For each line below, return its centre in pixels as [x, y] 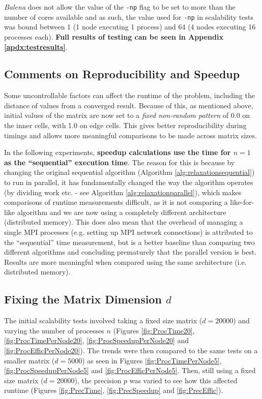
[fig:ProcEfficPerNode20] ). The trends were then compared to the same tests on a [131, 350]
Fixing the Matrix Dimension [83, 299]
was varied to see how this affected [183, 380]
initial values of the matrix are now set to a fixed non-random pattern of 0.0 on [127, 115]
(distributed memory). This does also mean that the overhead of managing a [124, 222]
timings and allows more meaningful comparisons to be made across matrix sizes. [130, 135]
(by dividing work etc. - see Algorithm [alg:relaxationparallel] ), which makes [123, 192]
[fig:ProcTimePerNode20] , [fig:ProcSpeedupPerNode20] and [97, 340]
